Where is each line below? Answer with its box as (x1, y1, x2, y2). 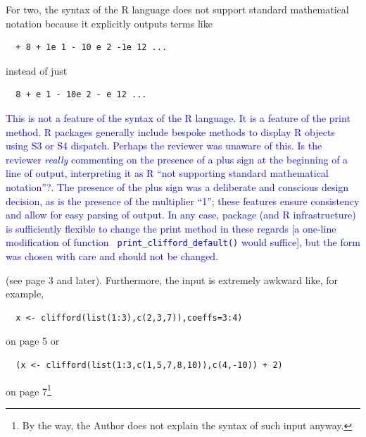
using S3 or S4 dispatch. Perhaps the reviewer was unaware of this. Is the (6, 138, 322, 153)
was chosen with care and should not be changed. (6, 248, 219, 263)
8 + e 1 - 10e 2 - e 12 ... (15, 90, 147, 100)
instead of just (6, 63, 68, 78)
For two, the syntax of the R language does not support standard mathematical (6, 2, 349, 16)
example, (6, 286, 44, 301)
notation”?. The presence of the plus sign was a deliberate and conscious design (6, 179, 349, 194)
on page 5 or (6, 333, 60, 348)
